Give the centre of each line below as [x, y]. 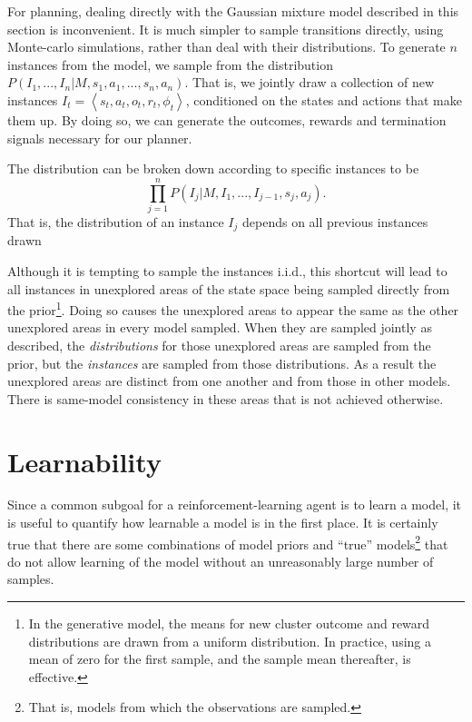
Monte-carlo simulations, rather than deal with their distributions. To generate [226, 47]
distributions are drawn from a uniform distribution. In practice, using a [230, 641]
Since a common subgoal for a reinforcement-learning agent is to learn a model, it [235, 504]
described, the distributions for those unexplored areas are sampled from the [219, 345]
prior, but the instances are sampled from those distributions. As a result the [222, 363]
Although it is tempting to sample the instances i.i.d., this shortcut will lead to [227, 270]
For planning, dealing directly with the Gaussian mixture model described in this [233, 11]
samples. [31, 579]
